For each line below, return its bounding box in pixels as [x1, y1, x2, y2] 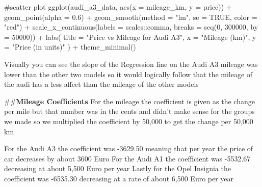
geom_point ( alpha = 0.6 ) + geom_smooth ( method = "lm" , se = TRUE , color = [4, 11, 257, 22]
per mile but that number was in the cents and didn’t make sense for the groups [4, 106, 255, 116]
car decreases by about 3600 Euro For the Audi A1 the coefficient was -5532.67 [4, 153, 251, 163]
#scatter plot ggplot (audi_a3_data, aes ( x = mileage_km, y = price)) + [4, 2, 232, 12]
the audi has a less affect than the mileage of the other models [4, 79, 199, 89]
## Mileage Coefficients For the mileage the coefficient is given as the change [4, 96, 255, 106]
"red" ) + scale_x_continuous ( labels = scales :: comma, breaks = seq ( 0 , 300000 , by [4, 21, 258, 32]
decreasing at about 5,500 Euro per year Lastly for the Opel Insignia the [4, 163, 231, 174]
